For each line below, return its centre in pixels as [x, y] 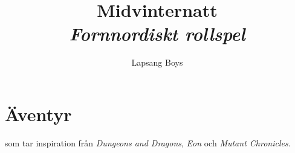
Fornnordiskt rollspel [157, 34]
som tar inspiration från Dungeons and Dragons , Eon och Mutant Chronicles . [148, 142]
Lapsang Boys [157, 62]
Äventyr [38, 114]
